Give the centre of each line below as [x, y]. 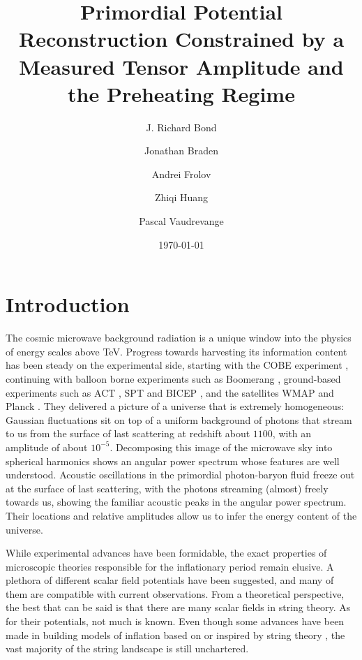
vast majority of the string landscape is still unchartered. [127, 648]
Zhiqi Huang [181, 197]
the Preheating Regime [181, 93]
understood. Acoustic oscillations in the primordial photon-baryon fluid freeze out [180, 475]
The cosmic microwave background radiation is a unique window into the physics [179, 338]
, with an [292, 433]
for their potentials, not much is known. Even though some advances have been [175, 621]
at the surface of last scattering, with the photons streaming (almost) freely [167, 488]
